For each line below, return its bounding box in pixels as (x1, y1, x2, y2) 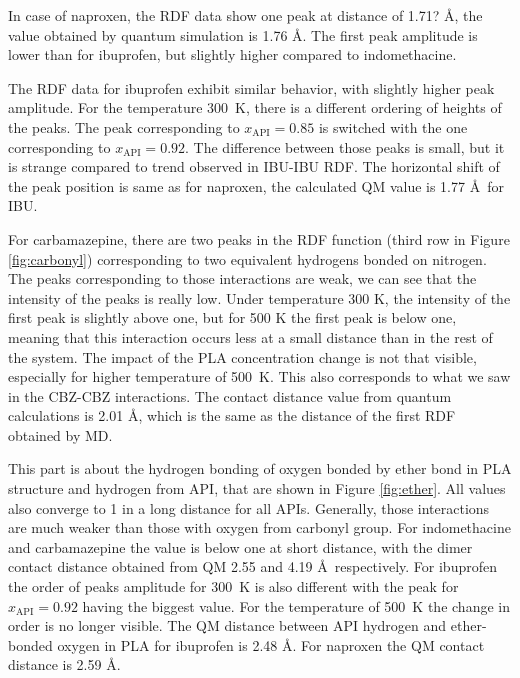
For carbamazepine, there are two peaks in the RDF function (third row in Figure (8, 228, 510, 249)
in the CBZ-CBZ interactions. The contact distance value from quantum (8, 385, 452, 406)
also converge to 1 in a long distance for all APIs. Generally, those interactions (8, 497, 490, 518)
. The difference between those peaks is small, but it (185, 136, 505, 157)
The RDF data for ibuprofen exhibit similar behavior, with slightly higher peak (8, 77, 495, 98)
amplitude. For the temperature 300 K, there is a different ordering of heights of (8, 97, 502, 118)
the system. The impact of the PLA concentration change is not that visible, (8, 346, 477, 367)
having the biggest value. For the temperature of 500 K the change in (82, 595, 510, 616)
